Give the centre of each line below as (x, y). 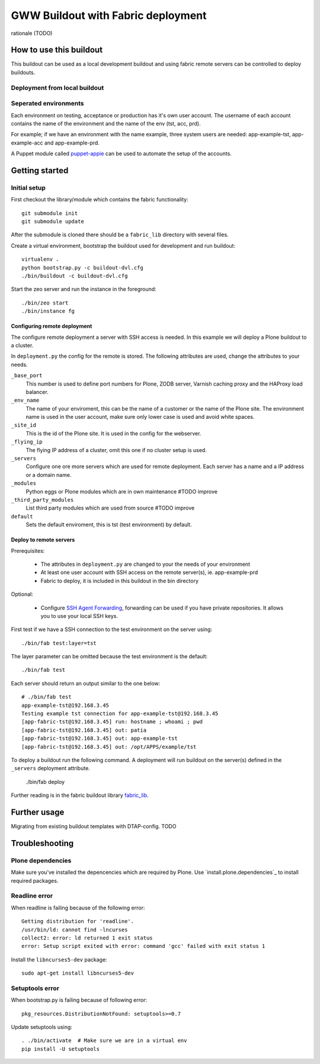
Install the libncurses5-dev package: (59, 959)
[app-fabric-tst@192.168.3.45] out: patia (84, 730)
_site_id (24, 425)
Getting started (40, 170)
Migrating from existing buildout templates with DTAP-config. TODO (94, 826)
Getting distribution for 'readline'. (78, 922)
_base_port (27, 376)
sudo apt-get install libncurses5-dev (78, 973)
